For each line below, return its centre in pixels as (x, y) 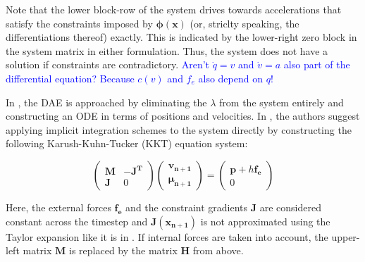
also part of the (317, 64)
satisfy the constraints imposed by (79, 23)
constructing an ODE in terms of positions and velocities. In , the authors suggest (183, 116)
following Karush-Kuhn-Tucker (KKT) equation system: (127, 143)
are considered (290, 207)
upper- (346, 236)
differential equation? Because (70, 78)
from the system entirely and (282, 102)
